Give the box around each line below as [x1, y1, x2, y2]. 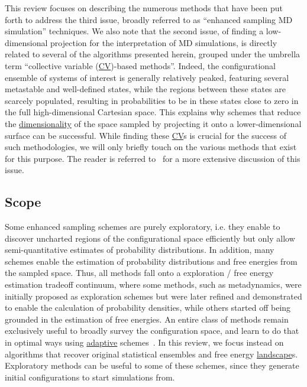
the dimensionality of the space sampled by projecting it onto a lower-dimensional [5, 117, 302, 129]
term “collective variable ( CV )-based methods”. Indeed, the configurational [5, 59, 276, 71]
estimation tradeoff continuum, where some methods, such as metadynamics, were [5, 278, 302, 291]
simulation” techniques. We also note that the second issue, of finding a [5, 25, 264, 37]
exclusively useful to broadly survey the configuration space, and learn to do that [5, 324, 299, 337]
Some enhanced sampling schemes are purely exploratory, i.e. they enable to [5, 220, 280, 233]
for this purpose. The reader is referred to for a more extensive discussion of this [5, 152, 300, 164]
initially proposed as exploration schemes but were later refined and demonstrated [5, 290, 302, 302]
